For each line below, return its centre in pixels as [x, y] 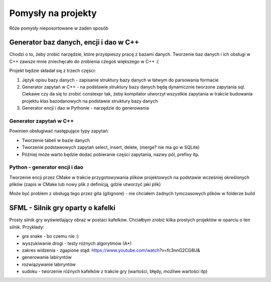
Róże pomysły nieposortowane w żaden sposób [59, 28]
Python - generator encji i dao [46, 167]
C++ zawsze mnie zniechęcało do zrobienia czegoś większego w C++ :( [84, 61]
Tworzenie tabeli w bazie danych [56, 140]
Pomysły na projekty [53, 13]
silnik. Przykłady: [27, 227]
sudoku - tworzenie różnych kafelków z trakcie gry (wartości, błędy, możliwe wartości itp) [115, 271]
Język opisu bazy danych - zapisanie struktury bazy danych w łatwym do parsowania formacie [120, 80]
